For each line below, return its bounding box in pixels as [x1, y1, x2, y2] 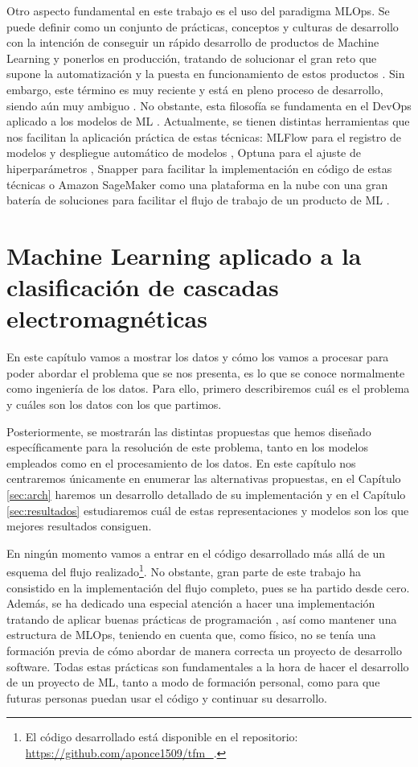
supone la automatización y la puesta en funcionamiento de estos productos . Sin [6, 65, 405, 82]
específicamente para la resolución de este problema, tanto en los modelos [6, 439, 369, 456]
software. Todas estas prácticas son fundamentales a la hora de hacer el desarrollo [6, 658, 409, 674]
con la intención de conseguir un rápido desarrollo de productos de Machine [6, 34, 379, 51]
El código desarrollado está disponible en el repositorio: [25, 728, 298, 745]
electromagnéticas [6, 302, 207, 335]
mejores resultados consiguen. [6, 518, 152, 534]
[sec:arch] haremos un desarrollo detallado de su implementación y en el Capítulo [6, 485, 406, 502]
